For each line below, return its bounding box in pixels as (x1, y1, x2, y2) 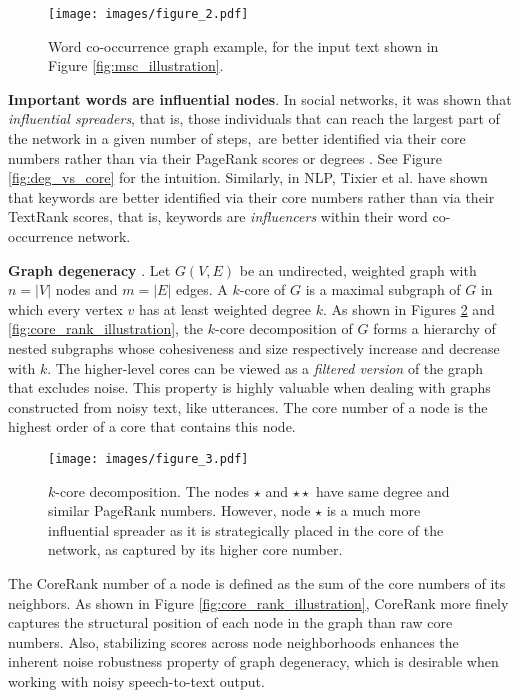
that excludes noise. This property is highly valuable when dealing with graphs (8, 377, 491, 398)
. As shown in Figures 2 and (322, 298, 495, 319)
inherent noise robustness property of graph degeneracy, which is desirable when (8, 651, 499, 672)
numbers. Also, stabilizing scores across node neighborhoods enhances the (8, 631, 459, 652)
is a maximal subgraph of (305, 279, 461, 300)
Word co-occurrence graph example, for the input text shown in (48, 35, 439, 56)
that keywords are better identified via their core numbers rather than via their (8, 186, 495, 207)
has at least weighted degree (138, 298, 311, 319)
